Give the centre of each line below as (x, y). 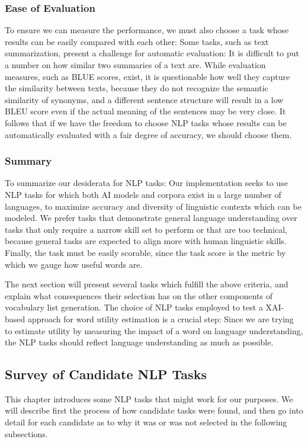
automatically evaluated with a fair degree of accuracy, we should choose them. (148, 134)
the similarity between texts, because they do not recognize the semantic (137, 88)
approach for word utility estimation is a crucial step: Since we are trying (161, 318)
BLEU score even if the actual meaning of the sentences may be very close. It (145, 111)
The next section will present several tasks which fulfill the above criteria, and (147, 284)
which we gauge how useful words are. (74, 264)
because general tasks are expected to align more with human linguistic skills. (146, 241)
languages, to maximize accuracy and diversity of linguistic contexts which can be (153, 206)
